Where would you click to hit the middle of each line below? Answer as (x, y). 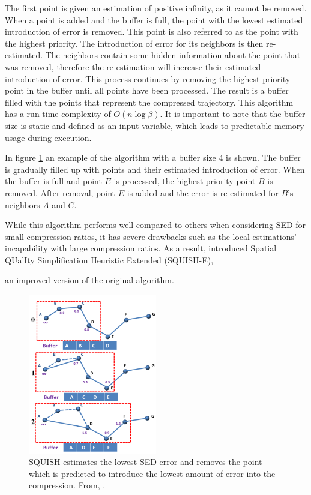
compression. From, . (67, 485)
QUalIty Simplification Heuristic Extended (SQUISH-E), (109, 259)
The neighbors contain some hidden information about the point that (173, 55)
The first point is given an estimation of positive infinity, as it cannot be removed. (156, 8)
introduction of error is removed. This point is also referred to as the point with (152, 31)
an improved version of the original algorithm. (89, 280)
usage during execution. (48, 137)
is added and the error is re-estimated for (203, 192)
